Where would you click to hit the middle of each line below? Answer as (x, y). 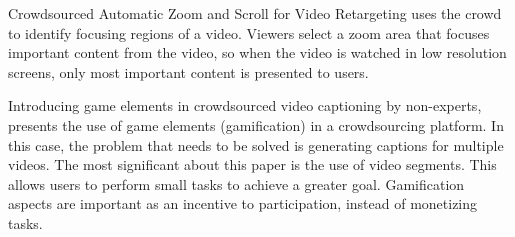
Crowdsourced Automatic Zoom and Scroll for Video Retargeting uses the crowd (255, 13)
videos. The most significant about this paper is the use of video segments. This (252, 164)
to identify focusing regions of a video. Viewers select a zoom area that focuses (249, 32)
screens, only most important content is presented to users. (188, 71)
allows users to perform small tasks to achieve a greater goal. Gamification (236, 183)
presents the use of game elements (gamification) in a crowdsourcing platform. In (256, 124)
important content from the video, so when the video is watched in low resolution (257, 52)
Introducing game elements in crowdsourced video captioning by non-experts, (245, 105)
